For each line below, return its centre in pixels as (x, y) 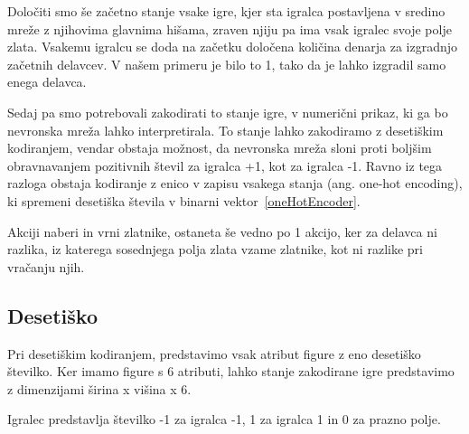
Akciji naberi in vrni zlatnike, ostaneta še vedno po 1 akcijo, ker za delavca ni (222, 231)
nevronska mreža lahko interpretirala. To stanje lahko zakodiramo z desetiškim (225, 130)
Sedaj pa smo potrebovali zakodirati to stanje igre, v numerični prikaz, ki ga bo (228, 112)
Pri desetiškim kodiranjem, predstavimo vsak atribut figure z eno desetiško (214, 353)
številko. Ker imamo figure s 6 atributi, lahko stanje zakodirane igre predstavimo (231, 371)
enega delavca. (47, 82)
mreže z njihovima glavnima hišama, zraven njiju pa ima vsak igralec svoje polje (230, 28)
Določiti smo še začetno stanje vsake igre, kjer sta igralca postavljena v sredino (226, 11)
